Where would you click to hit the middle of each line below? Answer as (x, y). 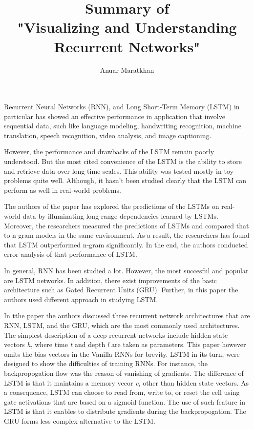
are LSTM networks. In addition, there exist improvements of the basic (110, 280)
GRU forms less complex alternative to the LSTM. (80, 420)
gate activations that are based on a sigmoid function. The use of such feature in (125, 401)
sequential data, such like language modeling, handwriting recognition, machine (123, 126)
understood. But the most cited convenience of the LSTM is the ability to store (123, 161)
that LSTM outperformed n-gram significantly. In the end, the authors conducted (126, 244)
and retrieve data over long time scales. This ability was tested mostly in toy (119, 171)
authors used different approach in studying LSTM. (81, 299)
